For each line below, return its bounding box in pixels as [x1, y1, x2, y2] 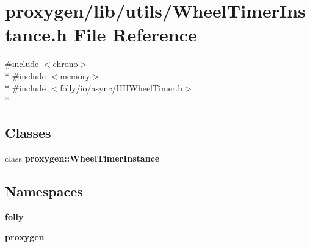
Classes [5, 123, 51, 142]
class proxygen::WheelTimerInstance [5, 151, 160, 164]
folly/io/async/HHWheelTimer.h [60, 81, 183, 94]
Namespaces [5, 181, 83, 200]
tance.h [5, 22, 67, 47]
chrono [52, 57, 78, 70]
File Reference [73, 22, 197, 47]
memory [60, 69, 90, 82]
